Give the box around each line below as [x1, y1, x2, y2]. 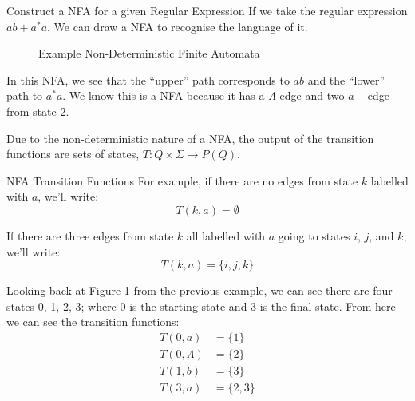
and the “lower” [307, 71, 385, 88]
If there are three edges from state [6, 227, 174, 244]
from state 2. [6, 102, 69, 119]
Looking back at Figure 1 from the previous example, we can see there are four [6, 282, 393, 299]
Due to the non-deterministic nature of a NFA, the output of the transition [6, 129, 374, 146]
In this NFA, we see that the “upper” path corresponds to [6, 71, 290, 88]
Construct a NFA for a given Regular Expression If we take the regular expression [6, 2, 408, 18]
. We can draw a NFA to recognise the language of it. [47, 18, 308, 34]
